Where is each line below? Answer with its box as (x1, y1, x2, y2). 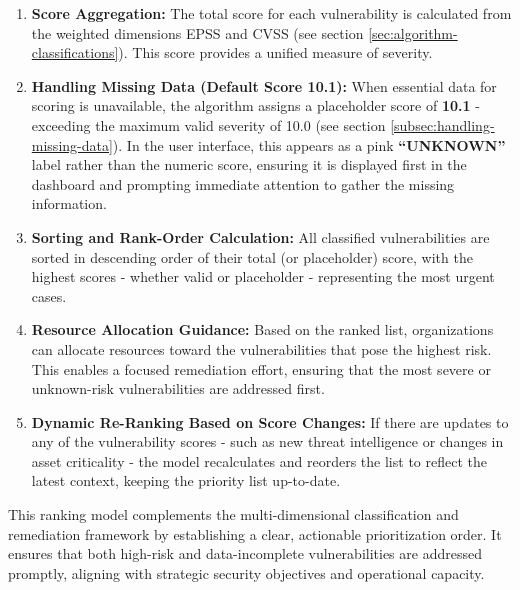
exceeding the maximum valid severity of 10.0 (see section (31, 114, 386, 135)
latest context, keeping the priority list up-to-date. (31, 470, 341, 491)
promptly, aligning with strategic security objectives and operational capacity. (8, 562, 485, 583)
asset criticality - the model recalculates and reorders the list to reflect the (31, 450, 487, 471)
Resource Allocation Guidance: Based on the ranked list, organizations (31, 319, 494, 340)
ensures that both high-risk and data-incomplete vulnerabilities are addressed (8, 543, 482, 564)
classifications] (31, 42, 119, 63)
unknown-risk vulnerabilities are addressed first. (31, 378, 325, 399)
